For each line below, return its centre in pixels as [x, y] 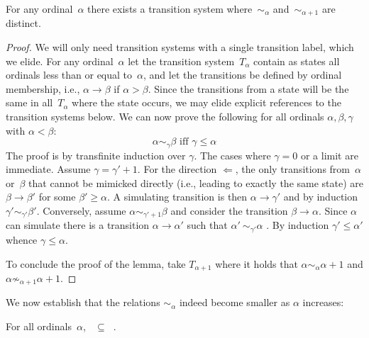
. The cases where [232, 155]
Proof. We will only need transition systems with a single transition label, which [180, 47]
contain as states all [297, 61]
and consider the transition [229, 211]
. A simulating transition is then [177, 197]
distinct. [23, 23]
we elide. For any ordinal [60, 61]
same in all [29, 102]
